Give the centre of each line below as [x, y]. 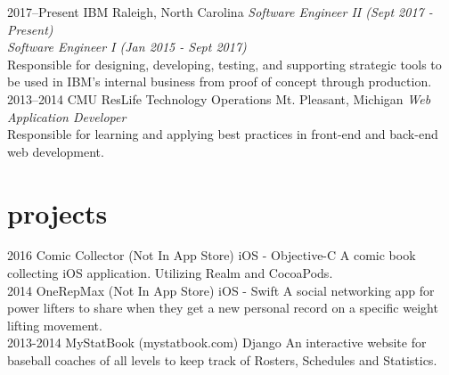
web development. [56, 151]
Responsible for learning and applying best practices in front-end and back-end [223, 134]
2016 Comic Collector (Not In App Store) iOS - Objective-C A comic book [212, 255]
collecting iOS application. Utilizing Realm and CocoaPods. [170, 273]
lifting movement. [55, 325]
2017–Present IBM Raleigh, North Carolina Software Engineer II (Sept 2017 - [220, 12]
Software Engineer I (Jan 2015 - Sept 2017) [127, 47]
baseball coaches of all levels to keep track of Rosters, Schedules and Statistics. [222, 360]
